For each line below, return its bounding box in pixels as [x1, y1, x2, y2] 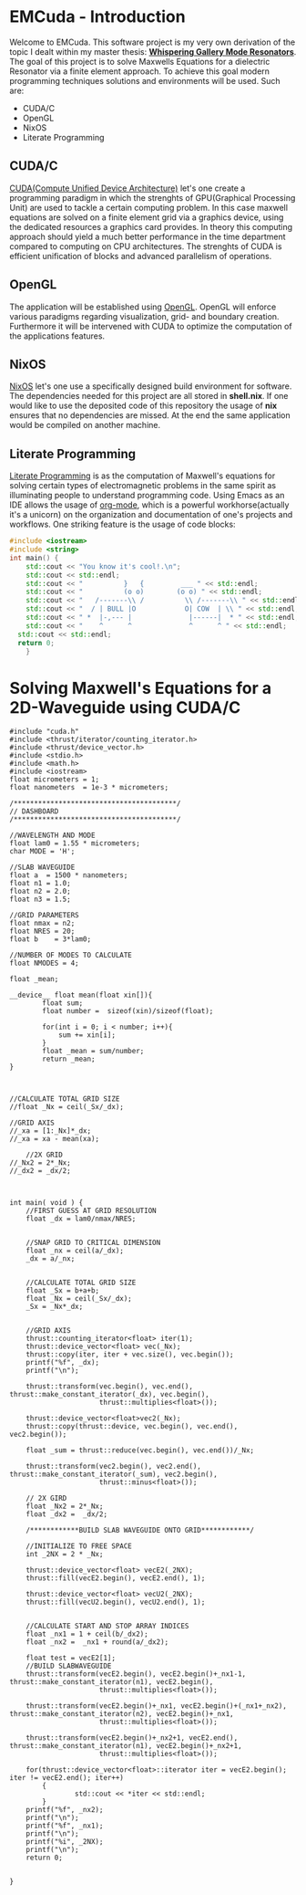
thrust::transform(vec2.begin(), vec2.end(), [25, 1462, 202, 1471]
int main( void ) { [9, 1199, 84, 1208]
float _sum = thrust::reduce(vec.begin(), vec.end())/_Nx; [25, 1446, 255, 1455]
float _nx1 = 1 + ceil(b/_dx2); [25, 1629, 148, 1639]
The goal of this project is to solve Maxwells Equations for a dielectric [9, 56, 270, 67]
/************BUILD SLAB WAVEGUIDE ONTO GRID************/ [25, 1526, 255, 1535]
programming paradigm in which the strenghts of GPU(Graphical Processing [9, 192, 296, 203]
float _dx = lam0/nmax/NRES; [25, 1214, 137, 1224]
